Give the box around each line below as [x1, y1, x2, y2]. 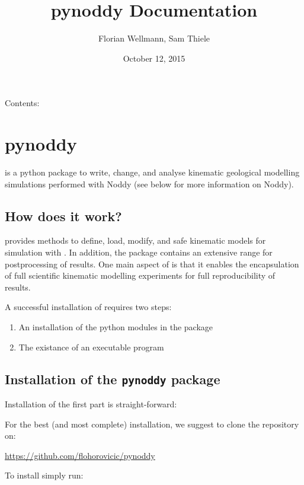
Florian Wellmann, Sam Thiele [98, 32, 210, 44]
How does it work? [5, 206, 122, 225]
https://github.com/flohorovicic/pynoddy [5, 449, 155, 461]
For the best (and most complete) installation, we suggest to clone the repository [5, 417, 299, 430]
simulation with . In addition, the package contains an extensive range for [5, 246, 273, 259]
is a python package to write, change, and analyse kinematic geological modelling [5, 166, 300, 178]
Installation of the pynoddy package [5, 369, 220, 388]
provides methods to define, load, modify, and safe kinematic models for [5, 234, 266, 247]
